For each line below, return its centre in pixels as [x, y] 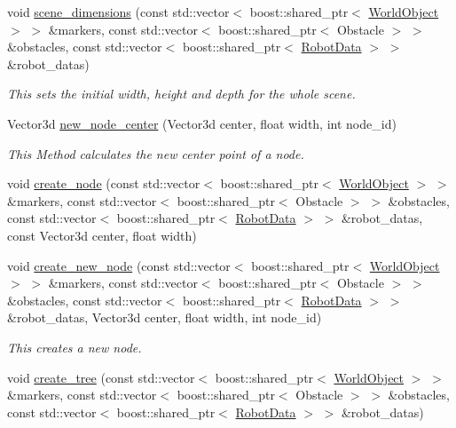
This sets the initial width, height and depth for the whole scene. [181, 94]
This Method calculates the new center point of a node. [156, 153]
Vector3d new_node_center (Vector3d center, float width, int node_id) [202, 123]
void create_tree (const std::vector [101, 377]
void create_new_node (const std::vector [119, 265]
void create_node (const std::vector [104, 183]
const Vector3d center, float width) [102, 235]
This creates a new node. [75, 347]
